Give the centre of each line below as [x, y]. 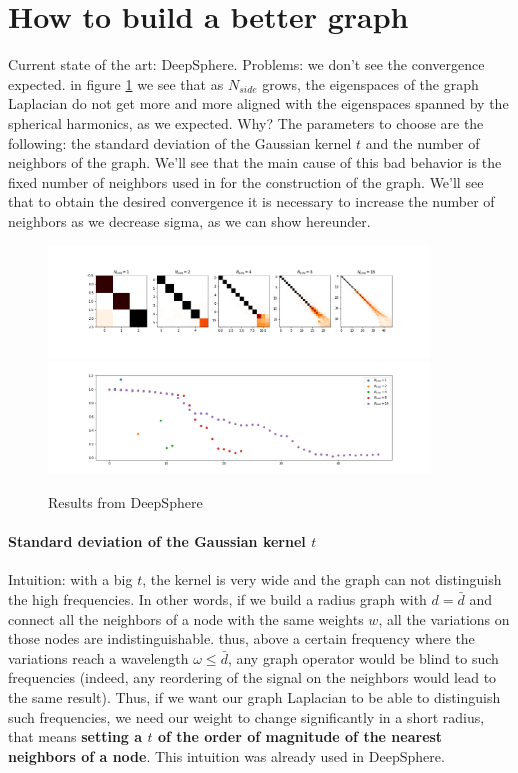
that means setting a [75, 736]
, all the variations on [444, 618]
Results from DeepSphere [125, 501]
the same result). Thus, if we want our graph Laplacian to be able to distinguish [254, 696]
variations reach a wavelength [98, 657]
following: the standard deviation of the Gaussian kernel [180, 142]
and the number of [422, 142]
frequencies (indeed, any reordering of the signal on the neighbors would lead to [252, 677]
